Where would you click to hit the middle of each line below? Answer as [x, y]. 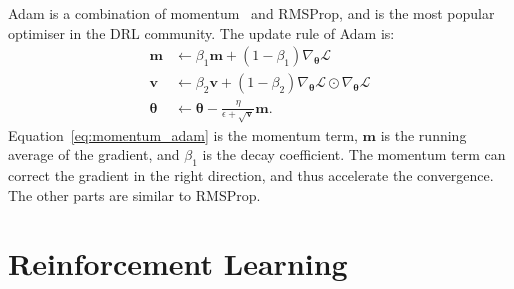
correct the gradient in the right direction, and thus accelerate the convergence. [251, 174]
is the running [423, 134]
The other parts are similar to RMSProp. [134, 194]
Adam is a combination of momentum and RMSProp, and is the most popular [251, 13]
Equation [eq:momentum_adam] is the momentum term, [183, 134]
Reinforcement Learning [178, 263]
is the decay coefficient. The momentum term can [354, 154]
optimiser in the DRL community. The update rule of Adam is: [201, 32]
